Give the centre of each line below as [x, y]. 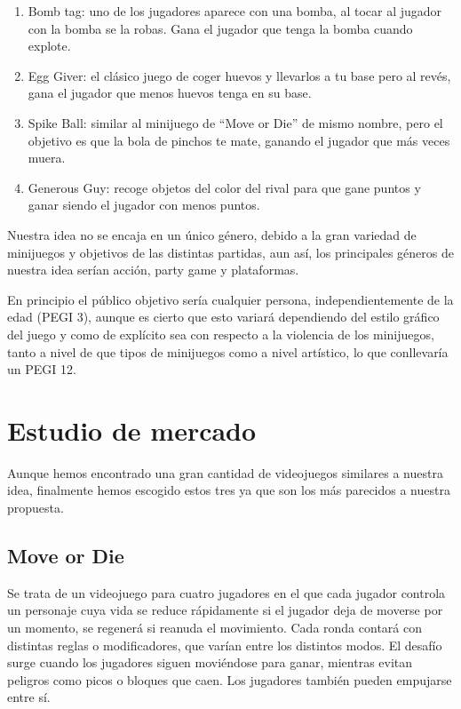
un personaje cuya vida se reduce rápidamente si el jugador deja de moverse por [225, 610]
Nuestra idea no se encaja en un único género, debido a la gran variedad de [212, 234]
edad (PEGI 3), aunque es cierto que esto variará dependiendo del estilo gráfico [223, 317]
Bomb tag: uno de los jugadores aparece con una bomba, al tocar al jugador [235, 11]
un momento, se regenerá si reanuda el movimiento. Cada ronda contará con [215, 627]
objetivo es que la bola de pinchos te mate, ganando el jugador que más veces [239, 140]
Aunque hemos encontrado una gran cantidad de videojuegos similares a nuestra [225, 472]
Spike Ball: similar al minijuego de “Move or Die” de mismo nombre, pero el [235, 122]
